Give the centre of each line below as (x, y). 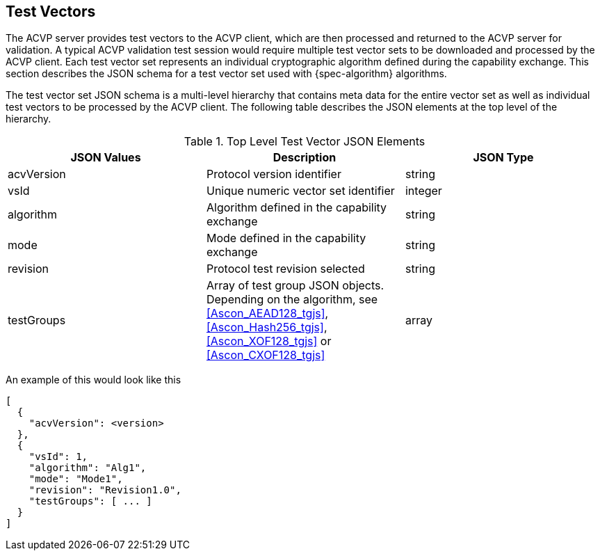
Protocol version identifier (274, 174)
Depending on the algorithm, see (292, 300)
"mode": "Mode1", (76, 479)
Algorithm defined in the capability (297, 208)
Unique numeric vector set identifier (300, 191)
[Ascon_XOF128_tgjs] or (269, 341)
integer (423, 191)
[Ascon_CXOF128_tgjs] (266, 355)
